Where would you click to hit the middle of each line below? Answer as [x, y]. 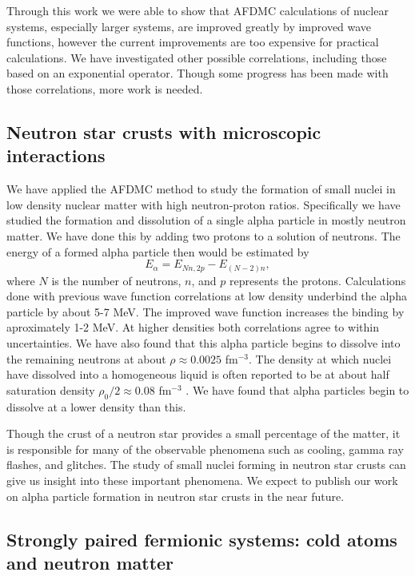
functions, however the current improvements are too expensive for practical [193, 42]
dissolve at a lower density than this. [96, 406]
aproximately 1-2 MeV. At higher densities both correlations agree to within [193, 327]
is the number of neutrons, [116, 280]
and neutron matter [90, 562]
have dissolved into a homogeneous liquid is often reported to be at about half [198, 374]
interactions [56, 155]
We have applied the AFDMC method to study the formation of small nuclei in [201, 189]
